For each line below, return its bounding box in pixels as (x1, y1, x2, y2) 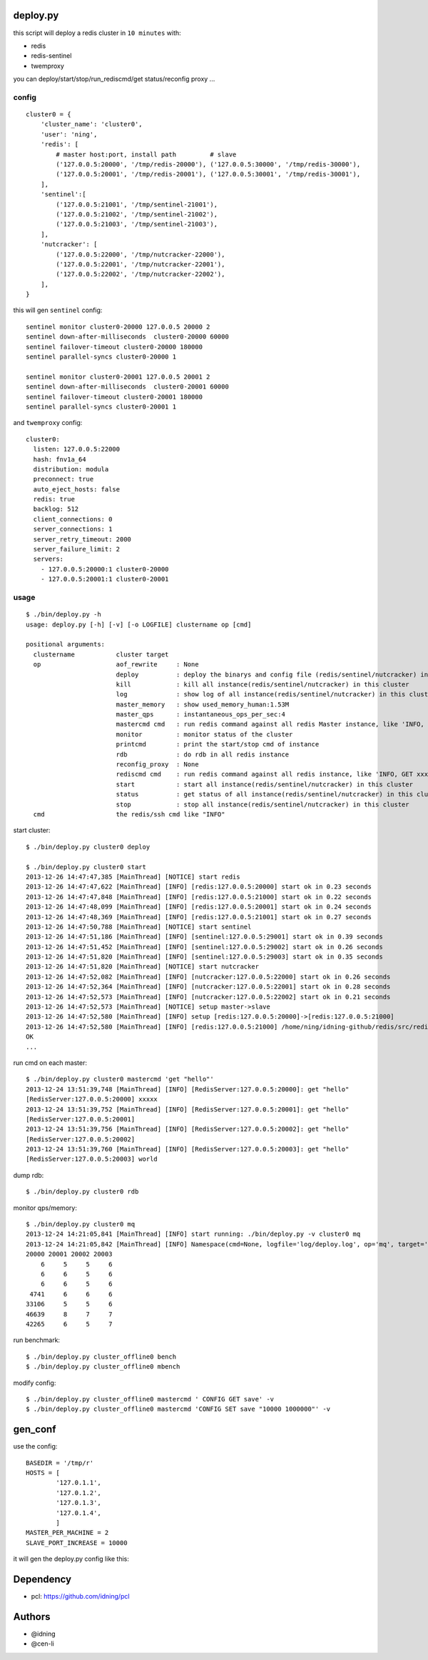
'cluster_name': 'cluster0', (40, 120, 143, 129)
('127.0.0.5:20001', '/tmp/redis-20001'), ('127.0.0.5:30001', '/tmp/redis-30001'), (56, 170, 361, 179)
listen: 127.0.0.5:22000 (33, 445, 121, 454)
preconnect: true (33, 475, 94, 484)
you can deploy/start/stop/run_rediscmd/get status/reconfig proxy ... (13, 75, 215, 84)
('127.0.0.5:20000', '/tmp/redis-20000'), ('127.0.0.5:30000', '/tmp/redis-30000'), (56, 160, 361, 168)
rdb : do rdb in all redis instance (116, 750, 290, 759)
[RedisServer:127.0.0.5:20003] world (26, 1155, 158, 1164)
